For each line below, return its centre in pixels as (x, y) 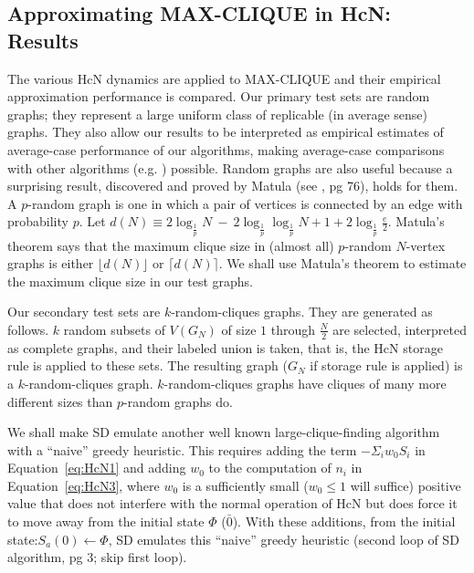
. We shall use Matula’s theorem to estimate (342, 263)
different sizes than (60, 401)
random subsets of (114, 329)
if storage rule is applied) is (386, 365)
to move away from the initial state (106, 521)
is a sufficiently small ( (245, 485)
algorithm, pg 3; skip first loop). (97, 557)
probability (38, 221)
